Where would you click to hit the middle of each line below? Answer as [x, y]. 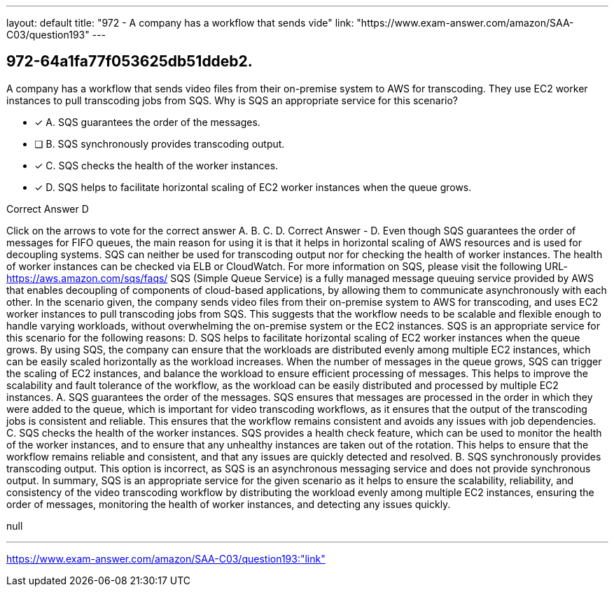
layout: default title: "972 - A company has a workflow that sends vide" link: [180, 23]
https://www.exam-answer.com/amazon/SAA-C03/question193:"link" [166, 558]
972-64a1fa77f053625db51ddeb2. [130, 62]
